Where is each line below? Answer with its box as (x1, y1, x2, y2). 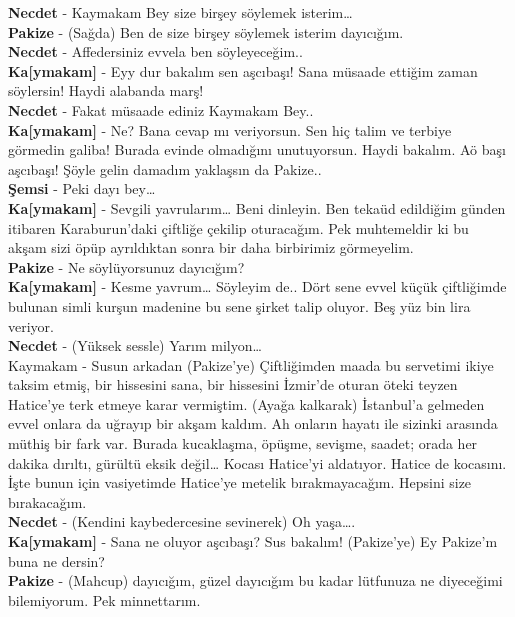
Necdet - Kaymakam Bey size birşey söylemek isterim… (8, 2, 353, 22)
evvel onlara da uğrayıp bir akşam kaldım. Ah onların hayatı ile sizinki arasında (8, 413, 498, 434)
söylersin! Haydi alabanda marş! (8, 80, 204, 101)
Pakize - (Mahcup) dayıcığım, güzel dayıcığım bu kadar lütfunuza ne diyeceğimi (8, 570, 503, 591)
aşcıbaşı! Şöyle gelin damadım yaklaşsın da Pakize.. (8, 158, 322, 179)
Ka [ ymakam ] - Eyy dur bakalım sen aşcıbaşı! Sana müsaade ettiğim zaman (8, 60, 478, 81)
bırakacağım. (8, 491, 87, 512)
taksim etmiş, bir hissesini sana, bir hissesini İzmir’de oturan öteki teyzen (8, 374, 458, 395)
